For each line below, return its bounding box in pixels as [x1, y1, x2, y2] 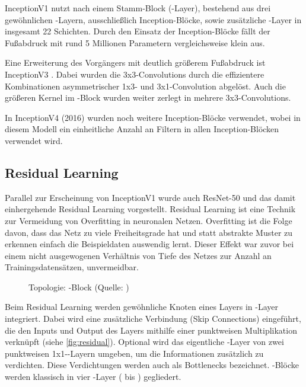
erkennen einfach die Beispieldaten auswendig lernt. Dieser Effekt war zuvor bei [5, 238, 294, 250]
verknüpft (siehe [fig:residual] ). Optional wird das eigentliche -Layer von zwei [5, 335, 284, 348]
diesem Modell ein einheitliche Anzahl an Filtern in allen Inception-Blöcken [5, 123, 279, 135]
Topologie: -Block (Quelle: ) [28, 280, 129, 293]
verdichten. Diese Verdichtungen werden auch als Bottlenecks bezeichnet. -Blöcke [5, 359, 299, 371]
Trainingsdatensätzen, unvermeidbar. [5, 261, 139, 273]
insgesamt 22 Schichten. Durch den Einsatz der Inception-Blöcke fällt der [5, 25, 270, 37]
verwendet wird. [5, 134, 63, 146]
